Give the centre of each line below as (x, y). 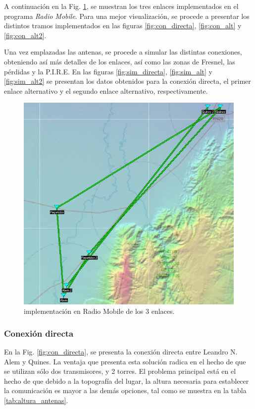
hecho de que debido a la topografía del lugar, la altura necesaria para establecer (127, 380)
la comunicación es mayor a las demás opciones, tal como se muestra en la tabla (125, 390)
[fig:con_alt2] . (25, 35)
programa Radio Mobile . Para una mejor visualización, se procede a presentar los (127, 16)
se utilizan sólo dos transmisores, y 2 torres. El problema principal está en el (120, 371)
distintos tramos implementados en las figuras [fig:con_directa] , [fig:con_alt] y (123, 26)
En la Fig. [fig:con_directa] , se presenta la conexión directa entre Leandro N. (121, 352)
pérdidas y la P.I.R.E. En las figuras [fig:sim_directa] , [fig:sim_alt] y (108, 71)
